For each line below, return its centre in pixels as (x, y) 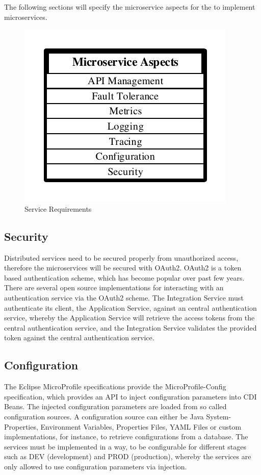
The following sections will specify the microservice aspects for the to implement (130, 7)
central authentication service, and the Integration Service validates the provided (130, 327)
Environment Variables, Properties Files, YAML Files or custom (141, 426)
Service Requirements (58, 208)
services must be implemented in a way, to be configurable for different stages (125, 446)
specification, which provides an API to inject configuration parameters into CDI (130, 396)
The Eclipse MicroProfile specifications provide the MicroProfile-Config (115, 386)
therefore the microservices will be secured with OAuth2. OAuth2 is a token (123, 268)
